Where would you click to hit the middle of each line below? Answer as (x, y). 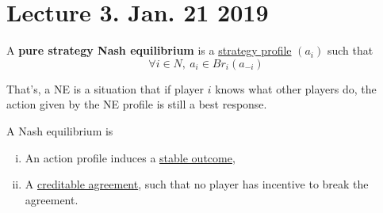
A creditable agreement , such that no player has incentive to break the (197, 184)
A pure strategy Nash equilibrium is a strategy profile (149, 50)
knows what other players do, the (296, 88)
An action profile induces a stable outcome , (130, 157)
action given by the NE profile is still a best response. (137, 104)
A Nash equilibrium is (60, 130)
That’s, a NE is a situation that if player (105, 88)
